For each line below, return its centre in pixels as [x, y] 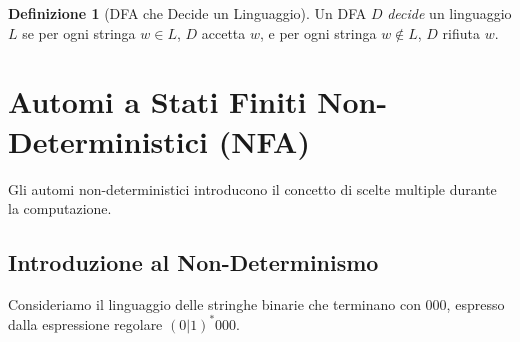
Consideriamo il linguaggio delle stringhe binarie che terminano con [214, 303]
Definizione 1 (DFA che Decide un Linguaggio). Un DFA [187, 13]
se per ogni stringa [79, 32]
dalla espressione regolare [85, 323]
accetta [223, 32]
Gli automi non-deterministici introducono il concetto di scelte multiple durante [252, 188]
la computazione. [60, 208]
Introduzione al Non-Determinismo [193, 262]
